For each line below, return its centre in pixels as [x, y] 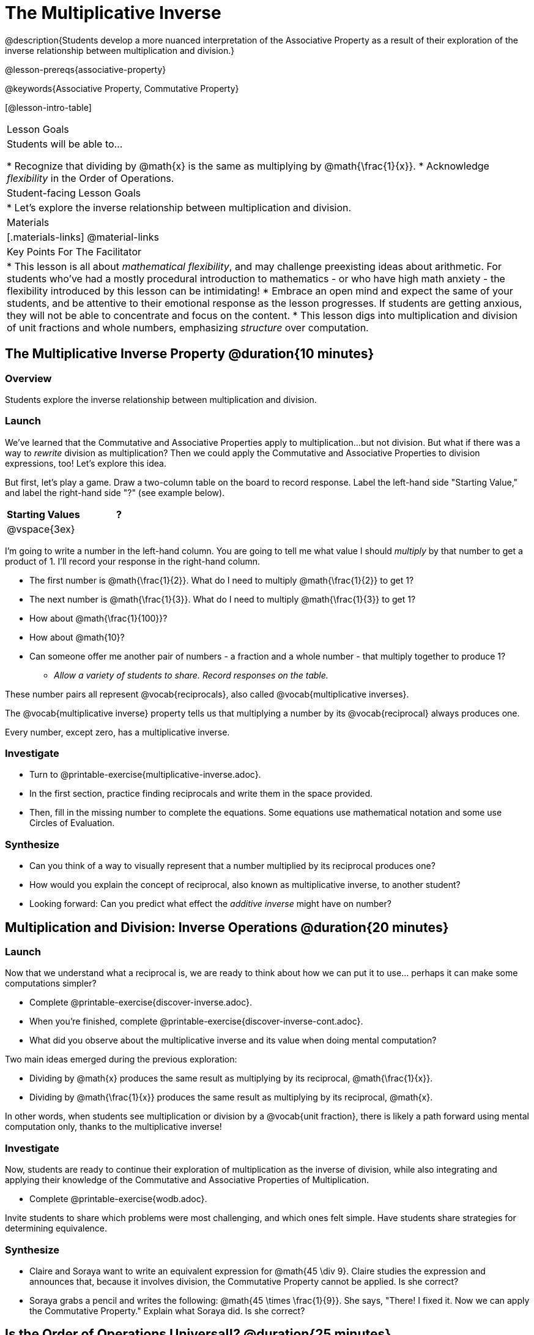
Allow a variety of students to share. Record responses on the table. [191, 675]
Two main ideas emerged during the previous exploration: [121, 1059]
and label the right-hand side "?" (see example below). [115, 492]
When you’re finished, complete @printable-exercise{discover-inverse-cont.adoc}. [196, 1021]
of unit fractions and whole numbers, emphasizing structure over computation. [188, 327]
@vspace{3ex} [41, 529]
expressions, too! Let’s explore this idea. [86, 463]
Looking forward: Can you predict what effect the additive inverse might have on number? [210, 904]
